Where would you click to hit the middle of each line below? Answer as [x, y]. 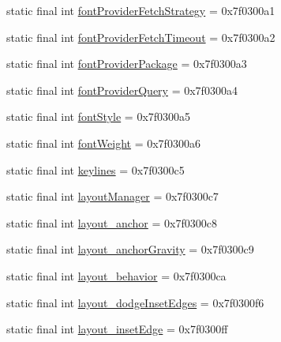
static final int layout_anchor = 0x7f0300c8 [112, 222]
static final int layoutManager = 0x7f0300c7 [112, 196]
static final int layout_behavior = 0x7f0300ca [116, 275]
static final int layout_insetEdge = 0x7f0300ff [117, 329]
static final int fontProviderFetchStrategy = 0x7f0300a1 [141, 10]
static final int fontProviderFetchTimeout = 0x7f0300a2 [141, 37]
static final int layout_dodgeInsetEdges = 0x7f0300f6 [135, 302]
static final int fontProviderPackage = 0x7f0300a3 [127, 64]
